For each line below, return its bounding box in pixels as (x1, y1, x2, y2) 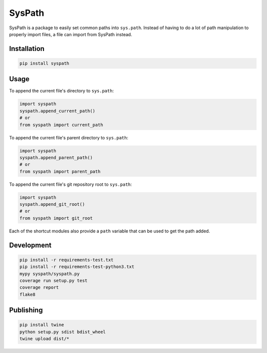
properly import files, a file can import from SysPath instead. (9, 31, 133, 37)
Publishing (9, 306, 43, 314)
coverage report (19, 285, 59, 290)
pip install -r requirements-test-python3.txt (19, 264, 134, 269)
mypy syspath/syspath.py (19, 271, 80, 276)
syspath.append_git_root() (19, 202, 85, 207)
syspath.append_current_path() (19, 108, 96, 114)
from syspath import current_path (19, 122, 103, 128)
